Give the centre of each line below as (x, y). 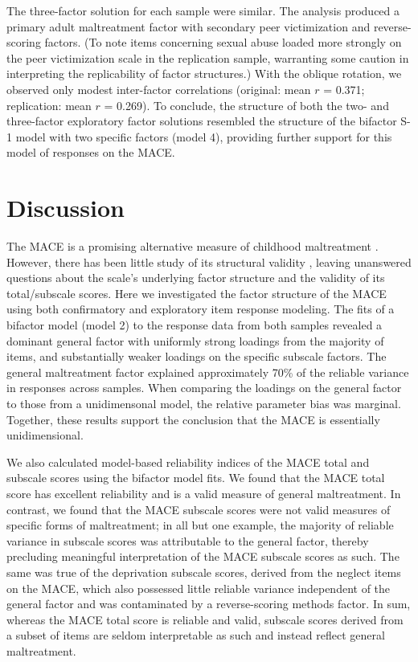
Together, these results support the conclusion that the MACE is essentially (193, 419)
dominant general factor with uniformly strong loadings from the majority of (195, 340)
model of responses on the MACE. (91, 152)
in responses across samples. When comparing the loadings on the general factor (204, 388)
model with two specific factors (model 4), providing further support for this (204, 136)
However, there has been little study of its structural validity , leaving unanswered (209, 262)
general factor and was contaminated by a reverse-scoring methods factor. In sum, (209, 604)
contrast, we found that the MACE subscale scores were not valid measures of (199, 509)
